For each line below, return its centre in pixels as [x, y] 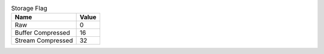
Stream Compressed [44, 40]
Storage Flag [29, 8]
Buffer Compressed [42, 33]
